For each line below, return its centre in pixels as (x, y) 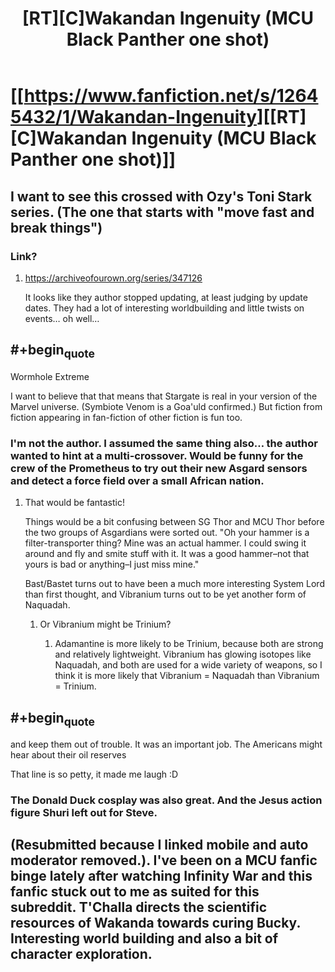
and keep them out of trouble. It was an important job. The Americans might (166, 744)
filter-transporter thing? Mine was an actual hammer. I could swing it (165, 543)
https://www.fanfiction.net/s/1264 (171, 96)
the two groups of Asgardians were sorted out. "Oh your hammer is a (167, 533)
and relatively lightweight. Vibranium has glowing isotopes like (183, 654)
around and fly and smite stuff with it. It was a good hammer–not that (167, 554)
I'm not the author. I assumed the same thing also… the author (164, 443)
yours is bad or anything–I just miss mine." (112, 564)
